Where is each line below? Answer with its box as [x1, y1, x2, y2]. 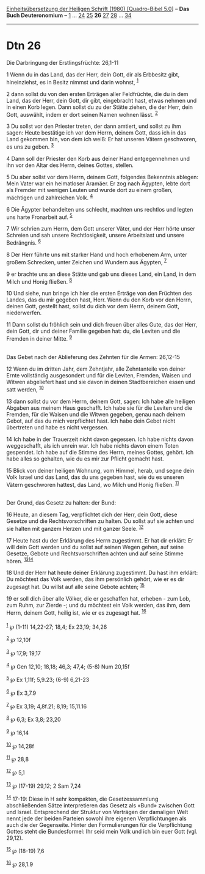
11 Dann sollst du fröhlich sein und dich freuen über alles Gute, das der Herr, [6, 321, 198, 328]
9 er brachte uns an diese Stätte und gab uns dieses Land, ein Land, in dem [6, 270, 196, 278]
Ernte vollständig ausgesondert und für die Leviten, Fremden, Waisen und [6, 371, 192, 379]
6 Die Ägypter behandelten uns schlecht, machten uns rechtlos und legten [6, 206, 193, 213]
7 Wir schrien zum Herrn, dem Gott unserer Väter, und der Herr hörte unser [6, 225, 195, 232]
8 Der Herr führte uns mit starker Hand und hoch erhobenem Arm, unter [6, 251, 187, 258]
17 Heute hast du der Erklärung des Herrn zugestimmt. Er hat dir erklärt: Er [6, 536, 193, 544]
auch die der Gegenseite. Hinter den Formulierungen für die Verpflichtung [6, 821, 192, 828]
